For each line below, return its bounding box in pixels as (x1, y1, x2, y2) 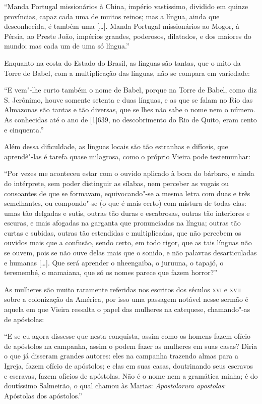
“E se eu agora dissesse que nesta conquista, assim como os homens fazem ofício (4, 331, 251, 341)
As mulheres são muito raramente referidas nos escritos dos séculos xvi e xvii (4, 284, 241, 294)
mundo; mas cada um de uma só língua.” (4, 40, 129, 51)
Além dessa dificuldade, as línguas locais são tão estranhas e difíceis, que (4, 141, 228, 152)
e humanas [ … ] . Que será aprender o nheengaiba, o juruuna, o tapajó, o (4, 257, 224, 267)
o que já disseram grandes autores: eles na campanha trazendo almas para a (4, 350, 238, 361)
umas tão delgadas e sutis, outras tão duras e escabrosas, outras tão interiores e (4, 207, 250, 218)
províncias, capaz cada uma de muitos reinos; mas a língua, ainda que (4, 11, 220, 21)
